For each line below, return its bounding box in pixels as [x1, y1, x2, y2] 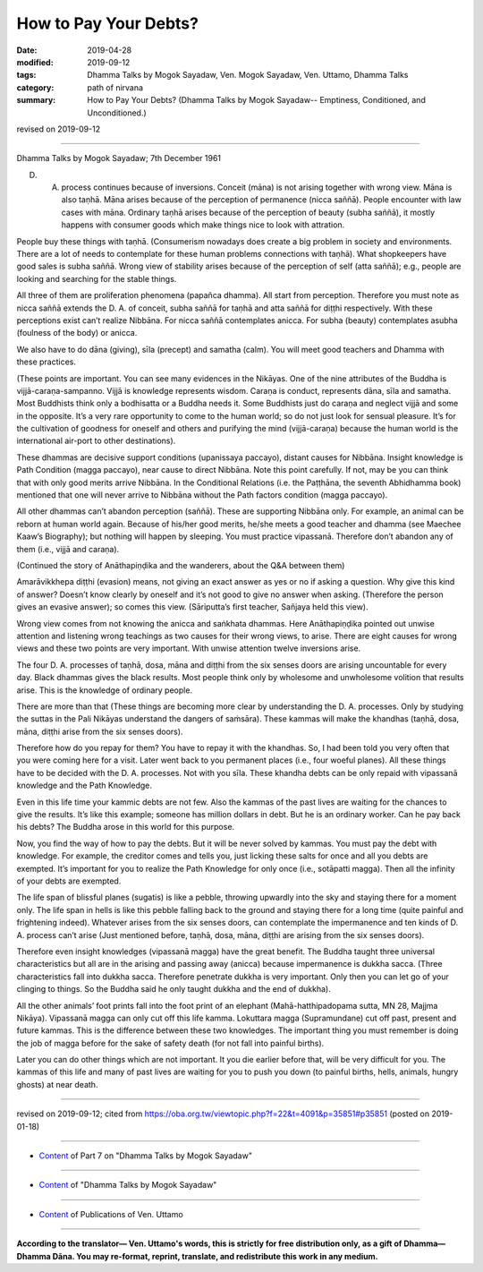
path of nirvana [87, 81, 143, 93]
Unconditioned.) [87, 107, 147, 118]
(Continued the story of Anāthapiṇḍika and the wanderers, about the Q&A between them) [16, 560, 345, 570]
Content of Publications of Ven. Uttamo [38, 1208, 183, 1219]
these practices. [16, 356, 76, 367]
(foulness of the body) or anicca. [16, 328, 138, 338]
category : [16, 81, 55, 93]
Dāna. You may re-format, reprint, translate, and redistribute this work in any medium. [52, 1251, 379, 1261]
